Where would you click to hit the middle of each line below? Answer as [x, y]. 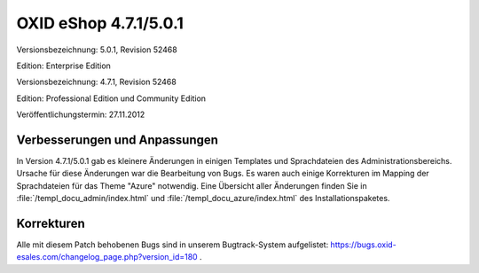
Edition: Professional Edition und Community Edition [111, 98]
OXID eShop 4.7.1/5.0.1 [100, 23]
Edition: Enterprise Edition [63, 66]
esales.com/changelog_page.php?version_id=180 [107, 257]
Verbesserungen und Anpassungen [118, 140]
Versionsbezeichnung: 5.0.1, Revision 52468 [97, 50]
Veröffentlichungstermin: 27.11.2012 [81, 114]
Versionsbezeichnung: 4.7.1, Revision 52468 [96, 82]
